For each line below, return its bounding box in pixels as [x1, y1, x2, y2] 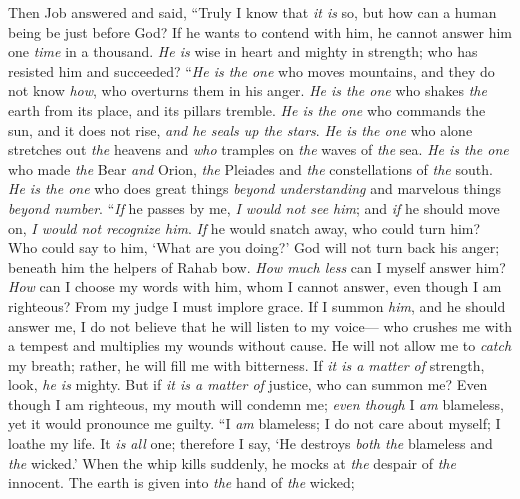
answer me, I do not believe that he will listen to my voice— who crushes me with [8, 315, 512, 336]
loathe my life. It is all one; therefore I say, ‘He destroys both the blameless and [8, 433, 493, 454]
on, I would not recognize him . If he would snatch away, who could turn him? [8, 217, 481, 238]
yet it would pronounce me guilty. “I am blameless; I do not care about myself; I [8, 413, 501, 434]
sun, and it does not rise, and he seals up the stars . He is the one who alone [8, 119, 473, 140]
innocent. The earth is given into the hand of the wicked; [8, 472, 355, 493]
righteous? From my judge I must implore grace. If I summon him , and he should [8, 295, 506, 316]
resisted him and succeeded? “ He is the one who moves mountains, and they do [8, 60, 495, 81]
